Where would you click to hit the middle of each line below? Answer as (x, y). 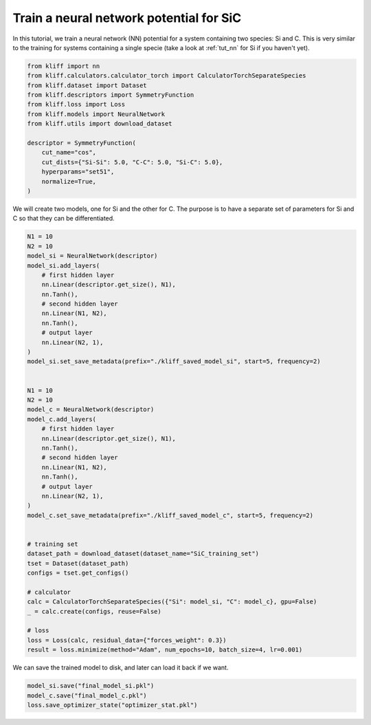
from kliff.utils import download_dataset (100, 124)
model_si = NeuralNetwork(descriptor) (92, 256)
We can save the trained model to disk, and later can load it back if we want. (121, 668)
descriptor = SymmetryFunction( (82, 143)
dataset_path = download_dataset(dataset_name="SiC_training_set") (143, 554)
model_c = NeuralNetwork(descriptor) (91, 410)
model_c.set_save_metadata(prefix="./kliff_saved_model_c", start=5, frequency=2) (170, 515)
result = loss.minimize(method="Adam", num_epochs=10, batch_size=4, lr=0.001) (165, 650)
